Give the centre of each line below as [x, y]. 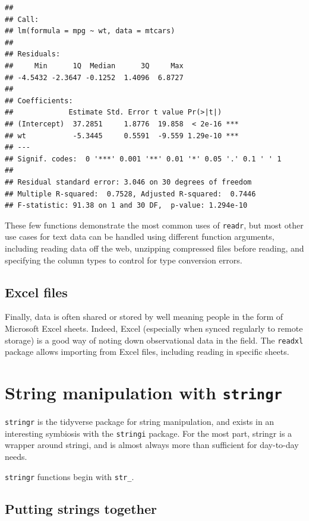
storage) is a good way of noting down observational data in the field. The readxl [154, 340]
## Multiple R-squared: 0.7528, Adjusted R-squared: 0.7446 [130, 194]
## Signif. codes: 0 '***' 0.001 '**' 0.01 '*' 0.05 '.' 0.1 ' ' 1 [143, 159]
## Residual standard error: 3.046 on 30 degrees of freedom [128, 182]
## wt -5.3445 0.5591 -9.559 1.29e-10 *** [122, 136]
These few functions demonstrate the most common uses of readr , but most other [154, 225]
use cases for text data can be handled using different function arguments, [140, 236]
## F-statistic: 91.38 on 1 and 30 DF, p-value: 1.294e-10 [126, 206]
